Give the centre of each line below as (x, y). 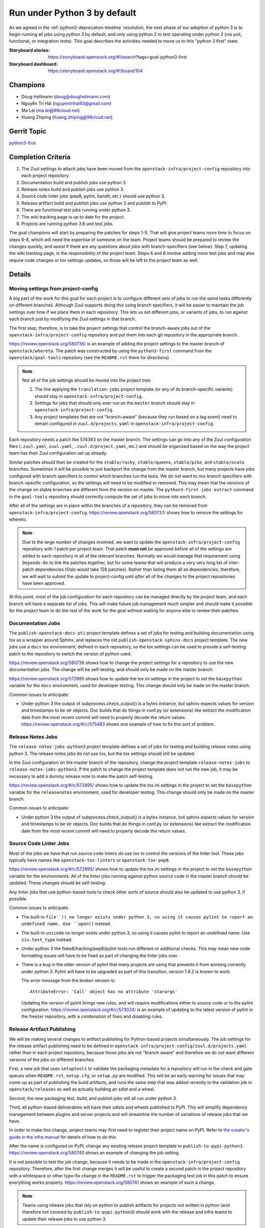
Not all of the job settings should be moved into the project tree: (87, 380)
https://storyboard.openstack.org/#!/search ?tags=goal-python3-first (118, 57)
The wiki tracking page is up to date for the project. (73, 217)
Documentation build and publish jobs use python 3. (74, 182)
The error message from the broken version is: (68, 980)
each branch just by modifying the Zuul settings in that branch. (73, 319)
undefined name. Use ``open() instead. (66, 924)
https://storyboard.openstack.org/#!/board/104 (95, 71)
